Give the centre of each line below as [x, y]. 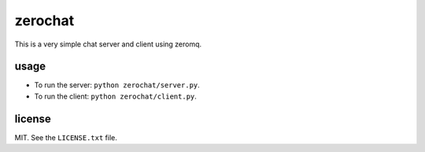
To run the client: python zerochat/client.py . [115, 96]
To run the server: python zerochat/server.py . [117, 85]
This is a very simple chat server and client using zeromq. [108, 44]
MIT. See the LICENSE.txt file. [66, 137]
